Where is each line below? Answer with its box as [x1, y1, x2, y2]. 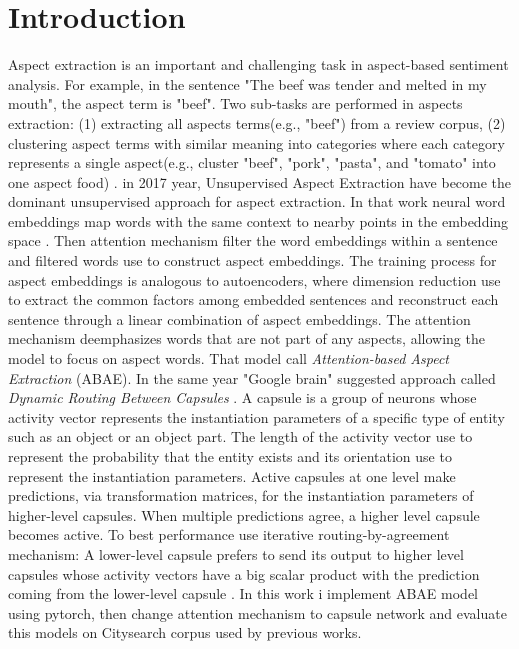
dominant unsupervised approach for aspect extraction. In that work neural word [8, 191, 506, 212]
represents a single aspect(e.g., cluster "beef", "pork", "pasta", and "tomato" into [8, 152, 496, 173]
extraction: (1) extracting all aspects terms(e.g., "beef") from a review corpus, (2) [8, 112, 506, 133]
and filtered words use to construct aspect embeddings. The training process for [8, 250, 497, 271]
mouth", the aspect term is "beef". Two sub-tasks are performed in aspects [8, 93, 463, 114]
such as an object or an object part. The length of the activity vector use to [8, 426, 473, 447]
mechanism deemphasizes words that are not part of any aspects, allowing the [8, 328, 485, 349]
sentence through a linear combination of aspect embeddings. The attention [8, 308, 471, 329]
